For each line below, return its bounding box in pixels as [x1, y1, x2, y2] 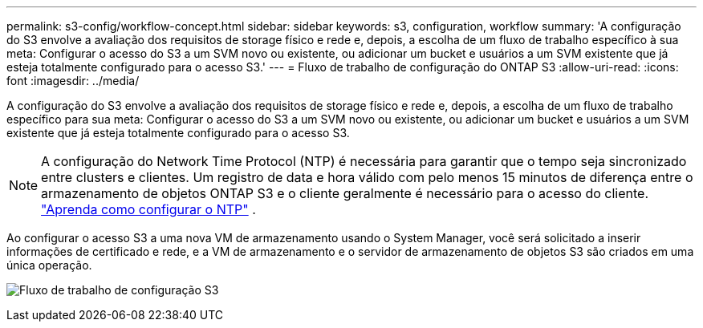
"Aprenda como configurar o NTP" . [41, 201, 256, 217]
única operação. [6, 258, 92, 272]
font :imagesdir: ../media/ [6, 74, 140, 87]
